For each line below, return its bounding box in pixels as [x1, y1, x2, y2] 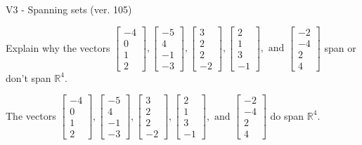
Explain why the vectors [6, 40, 110, 55]
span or [324, 40, 356, 55]
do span [270, 108, 304, 123]
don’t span [6, 70, 51, 85]
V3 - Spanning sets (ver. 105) [6, 2, 132, 16]
